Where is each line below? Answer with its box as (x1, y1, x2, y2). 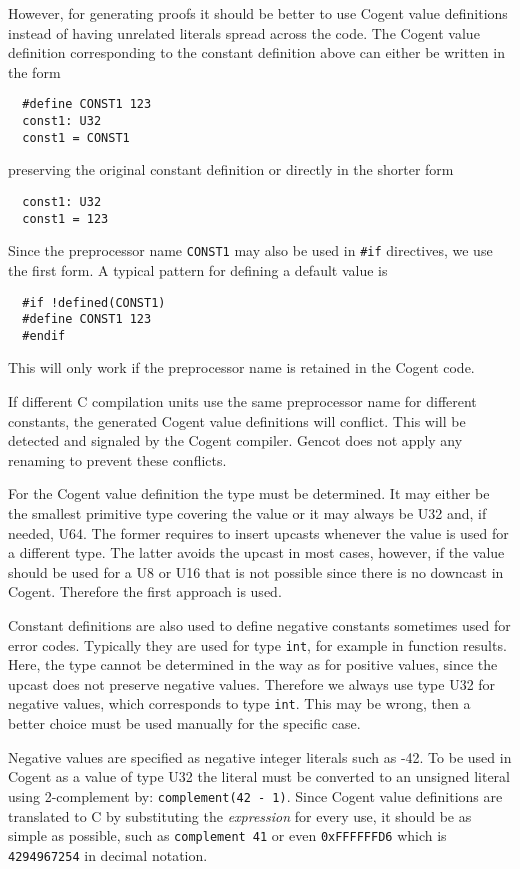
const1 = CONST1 (22, 130, 130, 145)
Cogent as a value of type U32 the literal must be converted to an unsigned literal (8, 766, 510, 787)
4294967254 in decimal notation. (8, 844, 208, 865)
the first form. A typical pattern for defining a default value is (8, 259, 388, 280)
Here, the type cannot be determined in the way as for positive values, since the (8, 654, 498, 675)
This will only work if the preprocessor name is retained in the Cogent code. (8, 357, 475, 378)
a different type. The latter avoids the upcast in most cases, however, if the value (8, 542, 505, 563)
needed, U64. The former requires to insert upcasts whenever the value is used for (8, 522, 509, 543)
